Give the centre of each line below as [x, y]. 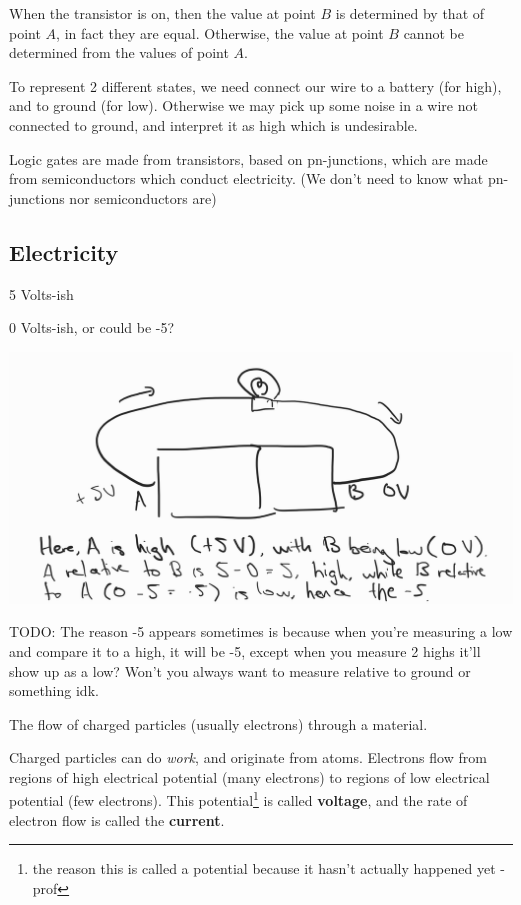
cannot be [433, 32]
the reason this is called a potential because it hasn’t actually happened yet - [268, 868]
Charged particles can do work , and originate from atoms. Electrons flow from [248, 757]
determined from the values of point [119, 52]
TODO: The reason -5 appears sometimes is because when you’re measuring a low [261, 631]
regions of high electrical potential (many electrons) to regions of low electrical [249, 776]
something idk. [54, 690]
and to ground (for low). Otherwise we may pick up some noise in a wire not [243, 105]
